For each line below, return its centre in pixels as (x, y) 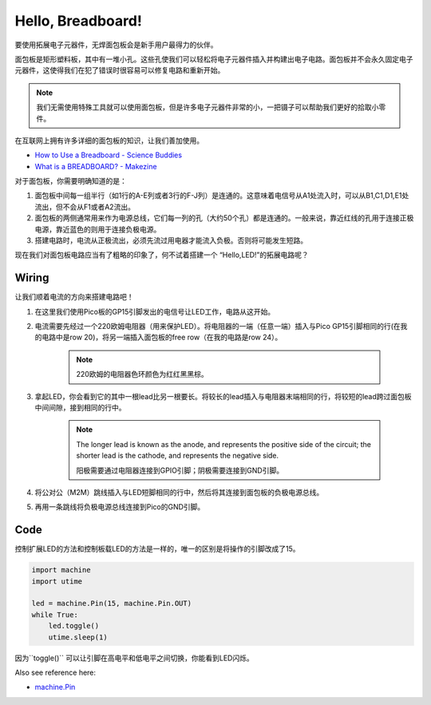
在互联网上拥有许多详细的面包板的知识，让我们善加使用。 (109, 141)
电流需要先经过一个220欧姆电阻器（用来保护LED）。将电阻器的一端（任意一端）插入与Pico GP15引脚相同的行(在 (217, 327)
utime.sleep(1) (78, 637)
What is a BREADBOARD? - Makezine (96, 166)
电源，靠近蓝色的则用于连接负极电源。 (98, 229)
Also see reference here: (55, 672)
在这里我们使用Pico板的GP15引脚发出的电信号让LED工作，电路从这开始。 (155, 311)
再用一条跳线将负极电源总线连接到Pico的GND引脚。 (120, 507)
